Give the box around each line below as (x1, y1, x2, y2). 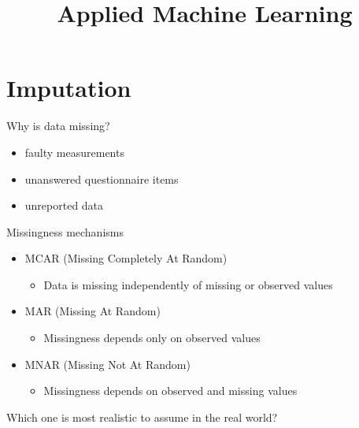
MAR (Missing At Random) (24, 303, 161, 319)
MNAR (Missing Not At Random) (24, 355, 191, 372)
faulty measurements (24, 143, 124, 160)
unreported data (24, 197, 104, 214)
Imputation (6, 72, 131, 104)
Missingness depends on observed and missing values (43, 382, 298, 399)
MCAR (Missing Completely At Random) (24, 250, 228, 266)
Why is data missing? (6, 117, 110, 134)
